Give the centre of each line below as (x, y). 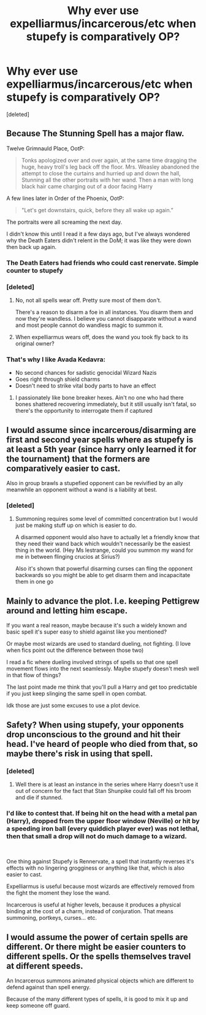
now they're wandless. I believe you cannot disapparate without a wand (106, 318)
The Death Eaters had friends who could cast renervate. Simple (103, 262)
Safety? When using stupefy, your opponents (95, 725)
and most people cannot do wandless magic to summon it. (89, 325)
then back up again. (32, 247)
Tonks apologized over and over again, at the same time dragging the (109, 160)
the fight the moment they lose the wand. (58, 893)
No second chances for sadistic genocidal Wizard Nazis (86, 373)
